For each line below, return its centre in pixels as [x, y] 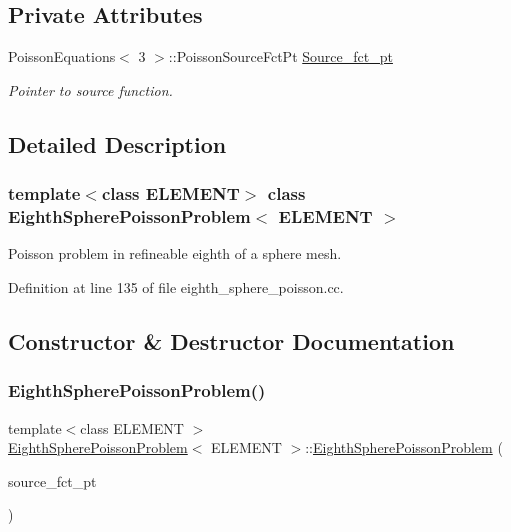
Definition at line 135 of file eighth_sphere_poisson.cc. [176, 286]
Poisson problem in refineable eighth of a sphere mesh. [175, 253]
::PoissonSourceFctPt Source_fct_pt [280, 56]
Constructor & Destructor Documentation [231, 340]
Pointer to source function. [90, 89]
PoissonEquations [62, 56]
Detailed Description [117, 143]
